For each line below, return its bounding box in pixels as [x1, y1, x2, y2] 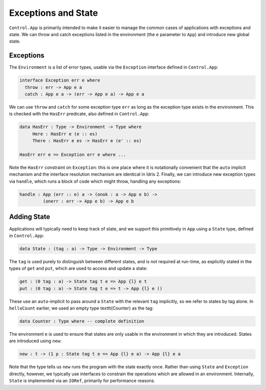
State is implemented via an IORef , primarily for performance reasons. [9, 378, 155, 384]
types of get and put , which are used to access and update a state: [9, 266, 148, 272]
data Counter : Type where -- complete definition [19, 318, 145, 324]
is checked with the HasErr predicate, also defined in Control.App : [9, 111, 150, 117]
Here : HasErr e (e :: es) [32, 131, 98, 137]
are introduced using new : [9, 338, 62, 344]
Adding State [9, 213, 50, 221]
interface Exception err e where [19, 78, 100, 83]
